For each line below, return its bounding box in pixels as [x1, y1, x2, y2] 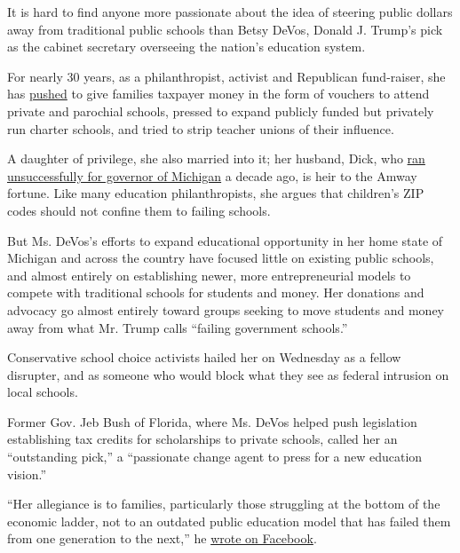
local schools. [7, 383, 78, 401]
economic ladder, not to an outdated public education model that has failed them [7, 511, 451, 530]
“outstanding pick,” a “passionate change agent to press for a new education [7, 447, 423, 466]
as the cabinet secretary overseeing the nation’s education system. [7, 37, 366, 56]
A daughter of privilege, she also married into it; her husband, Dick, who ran [7, 149, 425, 168]
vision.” [7, 464, 47, 483]
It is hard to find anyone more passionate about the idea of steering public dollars [7, 3, 453, 20]
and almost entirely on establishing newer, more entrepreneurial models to [7, 265, 411, 284]
